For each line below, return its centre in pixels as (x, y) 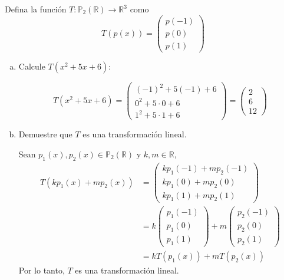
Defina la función (36, 9)
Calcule (32, 66)
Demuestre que (45, 134)
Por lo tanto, (42, 270)
